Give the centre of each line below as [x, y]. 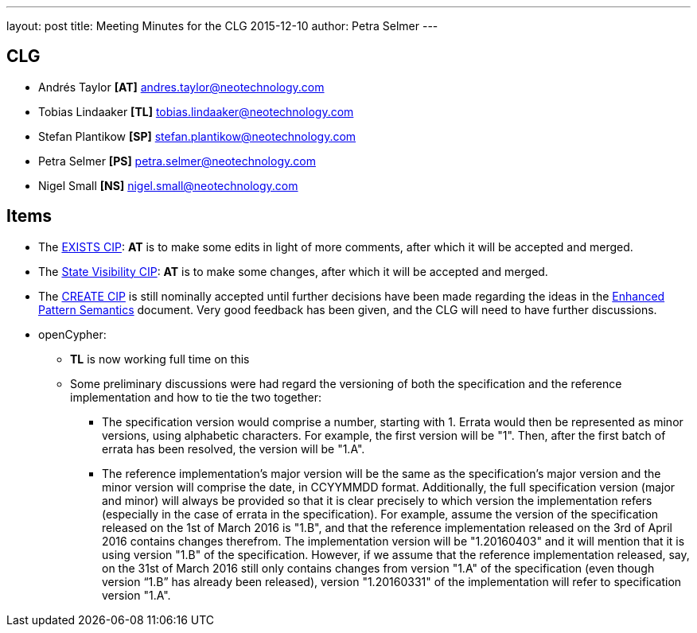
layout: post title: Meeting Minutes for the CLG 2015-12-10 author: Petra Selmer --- [222, 26]
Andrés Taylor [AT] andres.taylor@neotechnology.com [181, 87]
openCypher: [72, 334]
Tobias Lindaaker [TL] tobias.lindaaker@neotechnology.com [196, 111]
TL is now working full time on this [160, 359]
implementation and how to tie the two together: [196, 397]
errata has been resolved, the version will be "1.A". [234, 449]
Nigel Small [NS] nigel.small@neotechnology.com [168, 185]
